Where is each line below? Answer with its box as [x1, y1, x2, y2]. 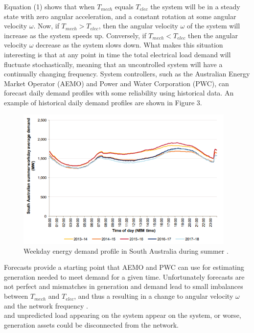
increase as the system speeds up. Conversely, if [4, 30, 146, 40]
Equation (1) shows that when [4, 1, 95, 11]
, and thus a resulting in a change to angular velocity [74, 291, 233, 301]
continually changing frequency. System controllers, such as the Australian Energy [4, 69, 250, 79]
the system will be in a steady [150, 1, 240, 11]
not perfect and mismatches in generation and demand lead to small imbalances [4, 281, 243, 291]
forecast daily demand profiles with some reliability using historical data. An [4, 88, 234, 98]
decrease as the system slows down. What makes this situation [36, 40, 223, 50]
